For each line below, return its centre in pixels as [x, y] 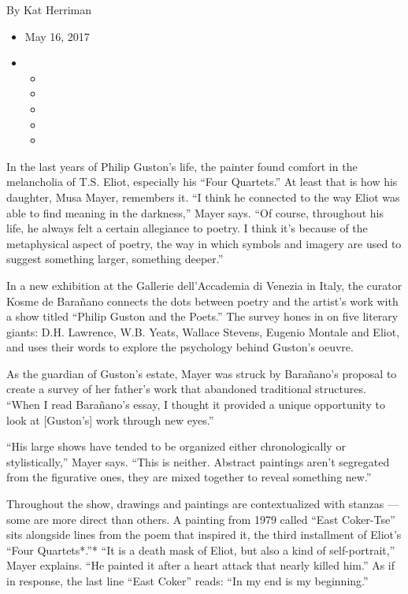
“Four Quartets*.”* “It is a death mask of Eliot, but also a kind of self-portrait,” [201, 549]
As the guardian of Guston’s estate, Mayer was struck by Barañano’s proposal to [202, 373]
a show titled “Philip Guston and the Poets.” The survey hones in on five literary [202, 316]
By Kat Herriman [49, 9]
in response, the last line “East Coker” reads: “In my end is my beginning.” [187, 581]
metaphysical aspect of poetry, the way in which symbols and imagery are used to [204, 243]
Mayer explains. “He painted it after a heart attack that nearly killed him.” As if [201, 565]
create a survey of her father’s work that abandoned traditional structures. [186, 389]
